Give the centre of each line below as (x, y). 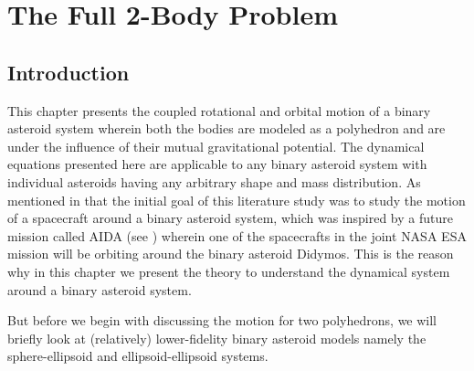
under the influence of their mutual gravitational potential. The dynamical (216, 146)
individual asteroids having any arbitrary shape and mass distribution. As (214, 181)
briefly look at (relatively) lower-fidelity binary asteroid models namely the (217, 338)
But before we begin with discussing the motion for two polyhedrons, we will (222, 320)
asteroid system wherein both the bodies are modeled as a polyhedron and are (226, 128)
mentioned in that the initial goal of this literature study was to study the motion (237, 200)
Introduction (68, 72)
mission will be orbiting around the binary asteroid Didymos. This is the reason (231, 254)
